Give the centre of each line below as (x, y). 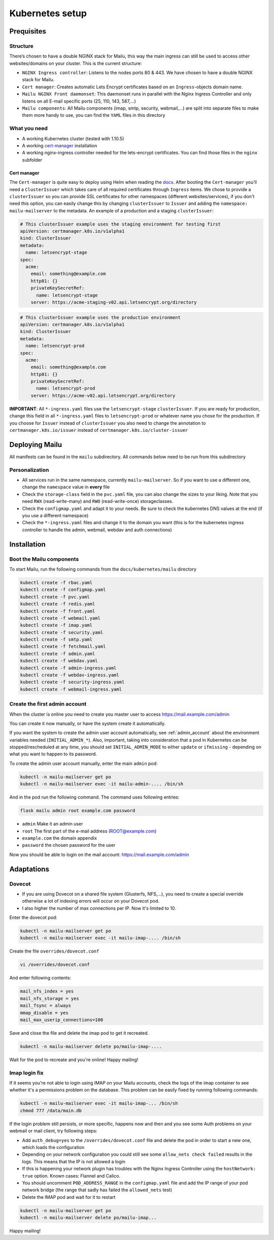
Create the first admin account (48, 704)
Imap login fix (27, 1073)
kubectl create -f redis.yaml (58, 604)
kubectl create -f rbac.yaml (56, 582)
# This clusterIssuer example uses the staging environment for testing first (120, 224)
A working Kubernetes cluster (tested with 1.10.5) (73, 138)
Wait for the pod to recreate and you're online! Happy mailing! (74, 1060)
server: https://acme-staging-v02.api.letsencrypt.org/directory (114, 302)
